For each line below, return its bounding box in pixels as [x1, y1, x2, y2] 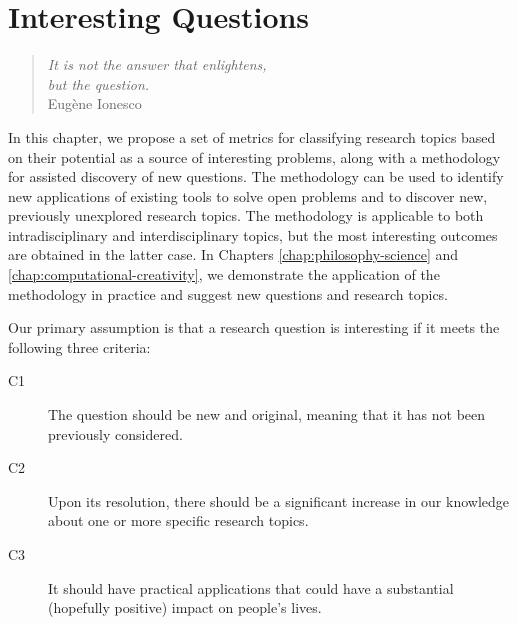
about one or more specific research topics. [48, 510, 309, 531]
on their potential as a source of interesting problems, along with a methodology [8, 146, 501, 167]
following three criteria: [8, 336, 151, 357]
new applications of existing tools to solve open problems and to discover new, [8, 185, 488, 206]
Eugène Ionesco [47, 93, 142, 114]
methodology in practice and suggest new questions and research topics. [8, 283, 449, 304]
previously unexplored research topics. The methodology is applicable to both [8, 205, 484, 226]
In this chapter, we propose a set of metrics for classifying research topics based [8, 126, 496, 147]
